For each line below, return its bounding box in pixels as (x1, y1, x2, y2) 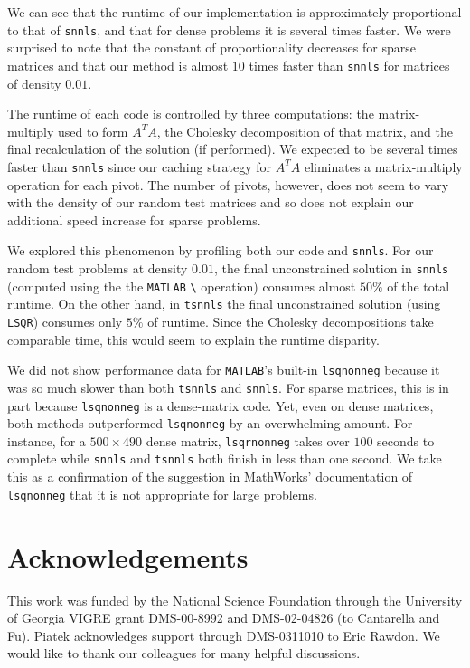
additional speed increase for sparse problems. (7, 210, 261, 229)
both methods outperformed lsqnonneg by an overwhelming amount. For (7, 414, 413, 433)
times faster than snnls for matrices (249, 55, 450, 74)
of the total (387, 276, 450, 295)
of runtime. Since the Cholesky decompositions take (147, 311, 434, 330)
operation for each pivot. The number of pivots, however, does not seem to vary (7, 175, 449, 194)
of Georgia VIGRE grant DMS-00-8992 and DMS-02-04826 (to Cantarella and (7, 608, 440, 627)
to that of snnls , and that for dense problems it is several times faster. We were (7, 20, 451, 39)
